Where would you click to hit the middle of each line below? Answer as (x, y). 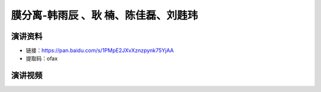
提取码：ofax (42, 58)
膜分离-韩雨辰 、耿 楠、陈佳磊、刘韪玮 (105, 15)
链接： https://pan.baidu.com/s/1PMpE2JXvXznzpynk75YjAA (100, 51)
